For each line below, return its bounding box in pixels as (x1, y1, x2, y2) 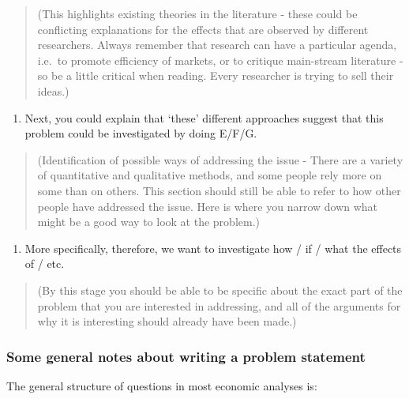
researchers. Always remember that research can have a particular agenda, (37, 36, 397, 53)
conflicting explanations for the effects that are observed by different (37, 21, 369, 37)
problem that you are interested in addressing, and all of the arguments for (37, 297, 401, 314)
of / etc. (24, 255, 65, 272)
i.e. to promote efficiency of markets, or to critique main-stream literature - (37, 51, 403, 68)
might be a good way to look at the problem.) (37, 213, 260, 230)
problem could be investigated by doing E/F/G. (24, 125, 257, 141)
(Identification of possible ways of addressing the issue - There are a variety (37, 151, 403, 168)
